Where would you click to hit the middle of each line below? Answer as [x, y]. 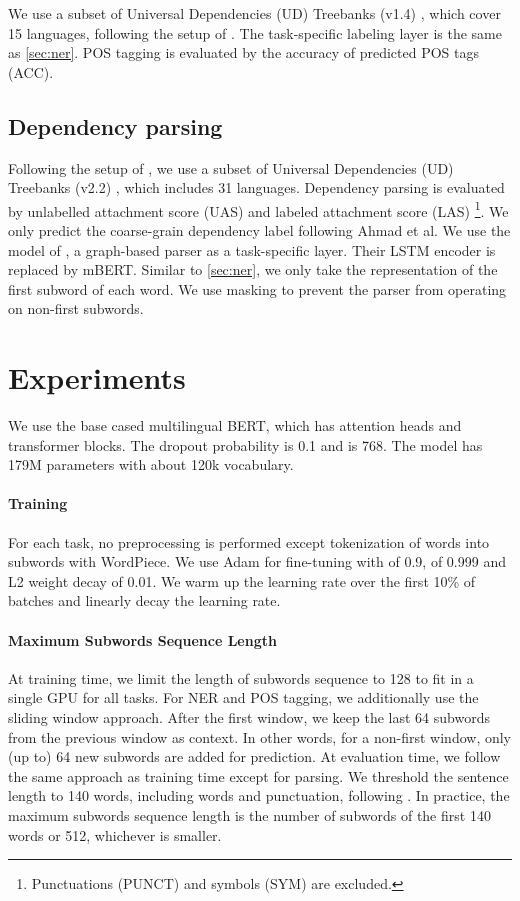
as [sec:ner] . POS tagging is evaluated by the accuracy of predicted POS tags [243, 52]
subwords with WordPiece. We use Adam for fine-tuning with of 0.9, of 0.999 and [257, 561]
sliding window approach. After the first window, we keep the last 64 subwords [249, 717]
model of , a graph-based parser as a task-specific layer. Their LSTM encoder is [252, 249]
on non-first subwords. [76, 308]
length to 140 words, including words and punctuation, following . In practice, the [259, 795]
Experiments [97, 377]
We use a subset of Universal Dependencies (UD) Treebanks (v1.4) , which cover [254, 13]
